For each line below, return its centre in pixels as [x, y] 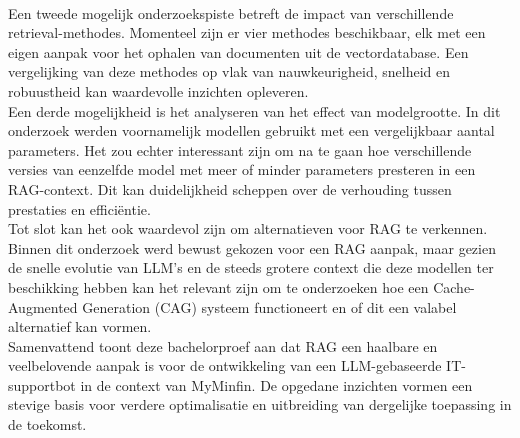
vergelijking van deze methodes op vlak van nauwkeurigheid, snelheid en [229, 71]
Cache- [454, 286]
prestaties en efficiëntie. [79, 208]
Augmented [43, 306]
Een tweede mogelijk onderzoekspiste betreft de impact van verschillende [231, 12]
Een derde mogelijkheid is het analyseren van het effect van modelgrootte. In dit [254, 110]
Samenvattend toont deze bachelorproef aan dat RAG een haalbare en [223, 345]
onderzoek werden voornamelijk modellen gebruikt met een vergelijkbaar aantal [251, 130]
